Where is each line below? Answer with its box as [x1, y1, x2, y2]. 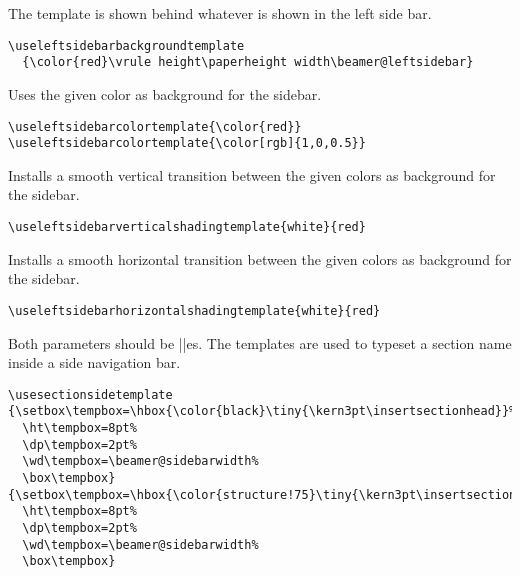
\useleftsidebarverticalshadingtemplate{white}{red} [8, 220, 366, 234]
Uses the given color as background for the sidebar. [8, 83, 322, 104]
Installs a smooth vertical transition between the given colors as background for [8, 164, 496, 185]
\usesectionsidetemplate [8, 387, 173, 402]
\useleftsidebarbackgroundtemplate [8, 38, 245, 53]
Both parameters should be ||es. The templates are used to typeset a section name [8, 332, 512, 353]
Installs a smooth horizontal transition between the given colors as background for [8, 248, 512, 269]
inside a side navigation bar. [8, 352, 181, 373]
